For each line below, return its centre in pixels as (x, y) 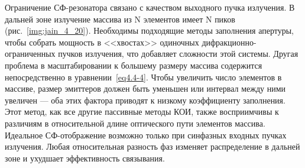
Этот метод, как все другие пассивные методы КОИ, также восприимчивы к (142, 112)
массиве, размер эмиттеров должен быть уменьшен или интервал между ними (145, 88)
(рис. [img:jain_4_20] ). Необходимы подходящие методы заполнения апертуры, (149, 30)
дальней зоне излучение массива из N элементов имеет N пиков (120, 19)
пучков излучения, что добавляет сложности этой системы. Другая (178, 54)
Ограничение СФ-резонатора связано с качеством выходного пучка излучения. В (150, 7)
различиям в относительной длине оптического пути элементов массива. (135, 123)
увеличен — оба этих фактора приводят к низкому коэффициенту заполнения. (145, 100)
